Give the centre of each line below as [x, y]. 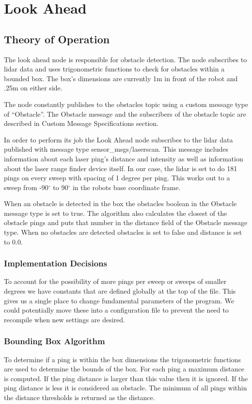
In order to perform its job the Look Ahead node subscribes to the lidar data [118, 139]
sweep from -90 [26, 187]
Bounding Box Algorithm [55, 341]
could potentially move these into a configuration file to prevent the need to [116, 310]
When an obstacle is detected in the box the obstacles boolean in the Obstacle [120, 203]
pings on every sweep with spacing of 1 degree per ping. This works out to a [117, 178]
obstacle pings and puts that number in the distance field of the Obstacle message [126, 222]
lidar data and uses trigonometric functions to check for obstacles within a [114, 69]
